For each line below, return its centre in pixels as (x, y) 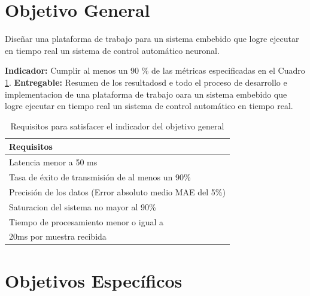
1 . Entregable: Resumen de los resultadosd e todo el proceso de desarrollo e (146, 82)
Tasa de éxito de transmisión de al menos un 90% (100, 176)
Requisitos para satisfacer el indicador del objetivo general (117, 126)
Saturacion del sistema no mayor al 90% (83, 206)
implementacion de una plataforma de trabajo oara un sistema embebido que (146, 94)
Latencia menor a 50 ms (53, 162)
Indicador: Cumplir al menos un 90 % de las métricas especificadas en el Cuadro (155, 70)
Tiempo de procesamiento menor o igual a (86, 221)
